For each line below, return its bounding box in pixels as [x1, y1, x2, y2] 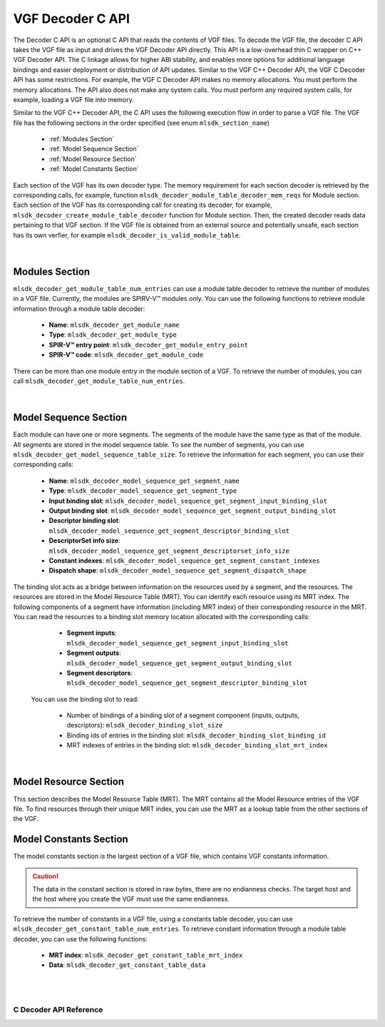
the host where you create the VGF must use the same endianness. [32, 895, 230, 904]
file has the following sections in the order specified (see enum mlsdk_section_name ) [13, 118, 270, 127]
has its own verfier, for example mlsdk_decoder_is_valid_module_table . [13, 230, 241, 239]
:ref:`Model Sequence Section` [48, 145, 139, 153]
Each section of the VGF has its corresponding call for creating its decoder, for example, [13, 200, 272, 210]
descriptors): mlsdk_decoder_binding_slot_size [66, 721, 223, 730]
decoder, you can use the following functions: [13, 934, 148, 943]
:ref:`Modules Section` [48, 135, 115, 143]
